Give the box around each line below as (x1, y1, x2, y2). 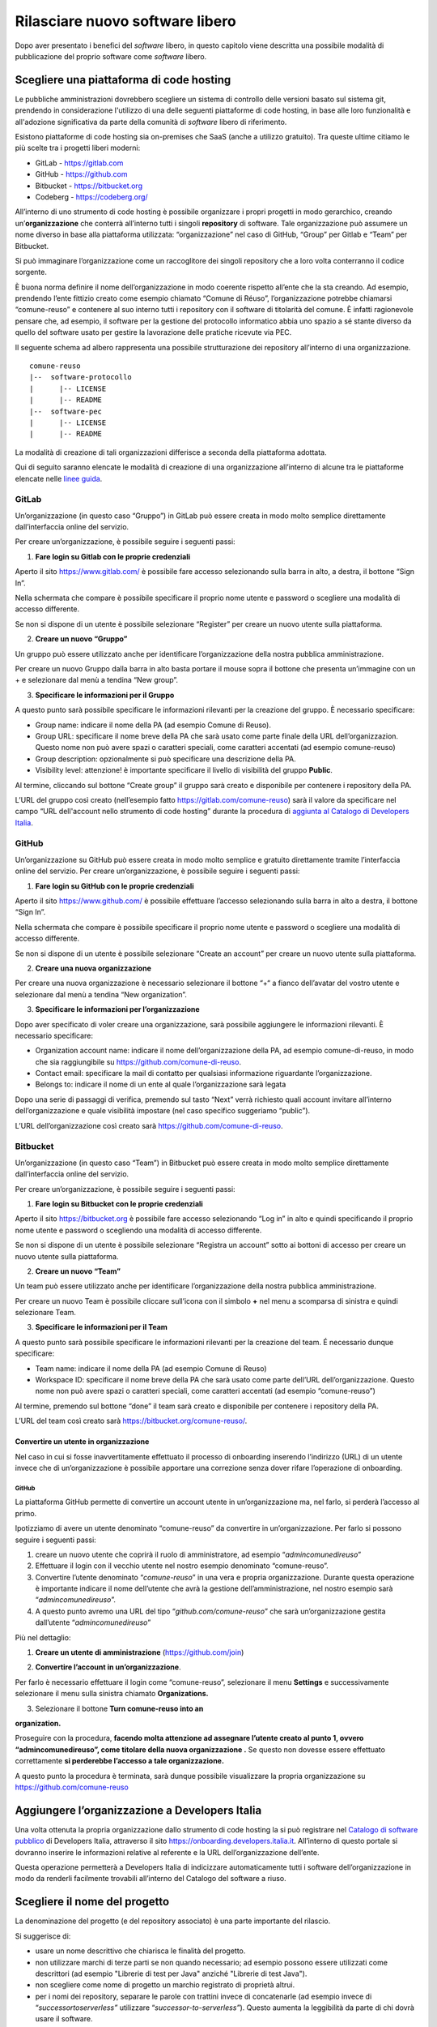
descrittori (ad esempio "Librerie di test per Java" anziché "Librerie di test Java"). (35, 1969, 308, 1978)
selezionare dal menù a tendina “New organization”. (15, 989, 188, 999)
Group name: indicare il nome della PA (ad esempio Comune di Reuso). (35, 720, 271, 730)
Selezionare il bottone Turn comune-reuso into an (35, 1703, 204, 1713)
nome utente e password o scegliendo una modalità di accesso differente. (15, 1225, 262, 1235)
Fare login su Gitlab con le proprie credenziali (35, 551, 191, 561)
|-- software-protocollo (29, 373, 133, 382)
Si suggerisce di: (15, 1931, 71, 1941)
